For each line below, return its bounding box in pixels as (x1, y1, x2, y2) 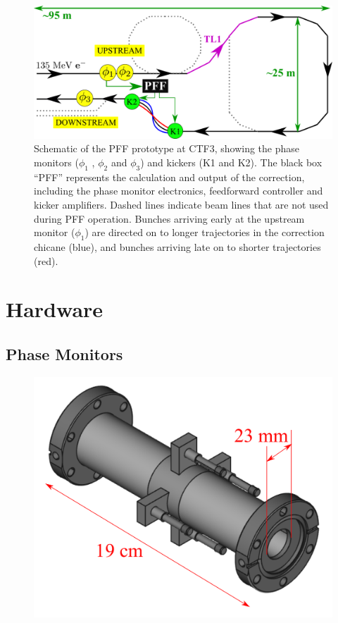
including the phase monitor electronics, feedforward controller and (34, 183, 323, 198)
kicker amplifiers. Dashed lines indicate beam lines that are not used (34, 197, 329, 211)
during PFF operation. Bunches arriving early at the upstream (34, 211, 305, 226)
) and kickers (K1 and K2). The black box (140, 155, 323, 169)
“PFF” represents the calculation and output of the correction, (34, 169, 305, 184)
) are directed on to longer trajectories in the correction (84, 225, 325, 240)
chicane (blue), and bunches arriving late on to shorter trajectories (34, 239, 321, 254)
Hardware (6, 295, 104, 323)
